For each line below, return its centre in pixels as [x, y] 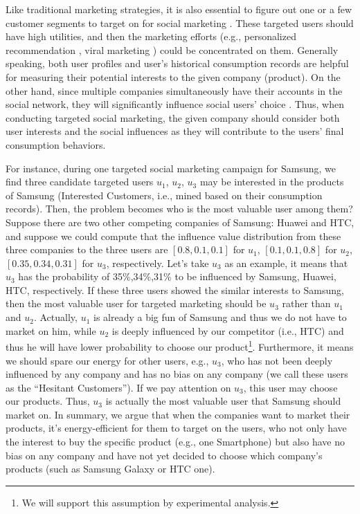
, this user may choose [290, 387]
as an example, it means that [286, 263]
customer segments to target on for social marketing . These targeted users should [180, 22]
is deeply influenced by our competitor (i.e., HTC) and [228, 330]
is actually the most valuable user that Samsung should [223, 401]
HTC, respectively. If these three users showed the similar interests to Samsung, [175, 290]
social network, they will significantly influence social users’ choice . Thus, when [175, 104]
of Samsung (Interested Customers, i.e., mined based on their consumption [164, 195]
